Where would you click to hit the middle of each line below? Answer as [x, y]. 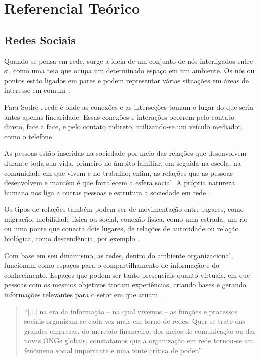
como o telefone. [29, 136]
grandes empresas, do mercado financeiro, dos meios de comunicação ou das [140, 331]
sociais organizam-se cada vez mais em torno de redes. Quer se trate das [135, 321]
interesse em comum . [37, 90]
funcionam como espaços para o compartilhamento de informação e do [112, 265]
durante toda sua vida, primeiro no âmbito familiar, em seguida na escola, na [122, 163]
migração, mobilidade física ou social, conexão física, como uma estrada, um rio [126, 219]
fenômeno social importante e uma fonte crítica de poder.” [113, 351]
